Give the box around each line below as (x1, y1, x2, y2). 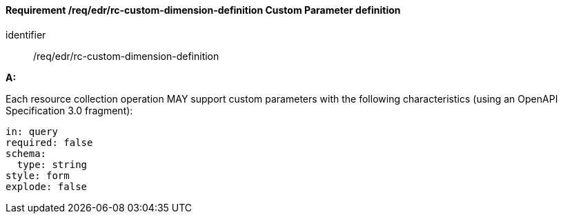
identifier (6, 28, 46, 41)
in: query (6, 125, 58, 137)
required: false (6, 136, 93, 148)
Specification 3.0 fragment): (6, 104, 133, 116)
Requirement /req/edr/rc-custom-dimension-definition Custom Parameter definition (6, 4, 401, 16)
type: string (17, 158, 88, 170)
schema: (6, 147, 47, 159)
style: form (6, 169, 70, 181)
